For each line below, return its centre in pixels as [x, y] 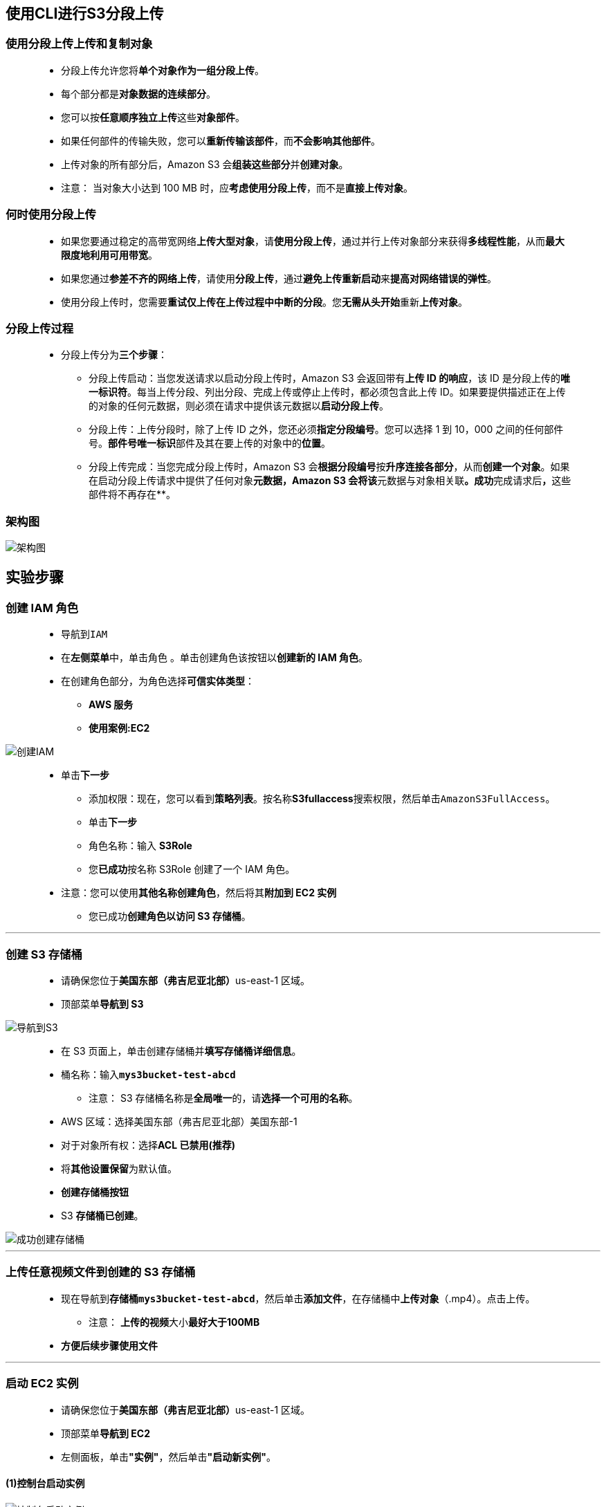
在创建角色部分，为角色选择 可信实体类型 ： [158, 681]
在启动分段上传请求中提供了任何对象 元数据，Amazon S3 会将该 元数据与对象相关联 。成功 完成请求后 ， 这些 [330, 481]
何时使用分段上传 [51, 215]
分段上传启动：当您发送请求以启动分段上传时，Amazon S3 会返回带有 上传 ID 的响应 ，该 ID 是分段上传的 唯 [329, 378]
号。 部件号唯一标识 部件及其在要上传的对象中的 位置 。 [210, 443]
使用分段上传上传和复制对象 [79, 44]
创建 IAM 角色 [42, 608]
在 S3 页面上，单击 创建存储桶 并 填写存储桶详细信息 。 [181, 1051]
